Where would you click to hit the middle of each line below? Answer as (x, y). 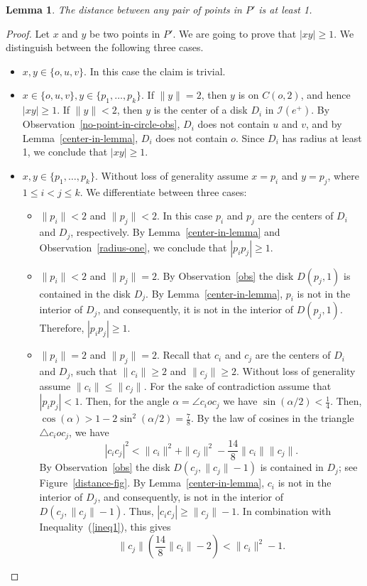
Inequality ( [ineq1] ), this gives (105, 527)
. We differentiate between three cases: (163, 191)
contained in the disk (85, 293)
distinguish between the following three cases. (105, 47)
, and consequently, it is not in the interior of (196, 309)
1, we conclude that (65, 152)
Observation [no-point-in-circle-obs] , (101, 124)
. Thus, (138, 511)
